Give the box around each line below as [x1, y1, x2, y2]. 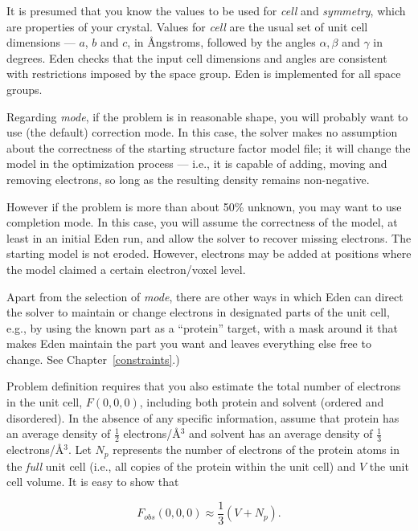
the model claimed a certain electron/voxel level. [6, 260, 246, 277]
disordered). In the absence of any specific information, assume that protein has [6, 409, 400, 426]
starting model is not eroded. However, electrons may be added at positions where [6, 245, 412, 262]
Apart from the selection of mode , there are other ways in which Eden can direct [6, 288, 404, 304]
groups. [6, 80, 43, 97]
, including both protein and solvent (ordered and [139, 394, 384, 411]
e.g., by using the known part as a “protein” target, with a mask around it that [6, 319, 398, 336]
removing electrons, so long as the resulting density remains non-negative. [6, 170, 370, 187]
